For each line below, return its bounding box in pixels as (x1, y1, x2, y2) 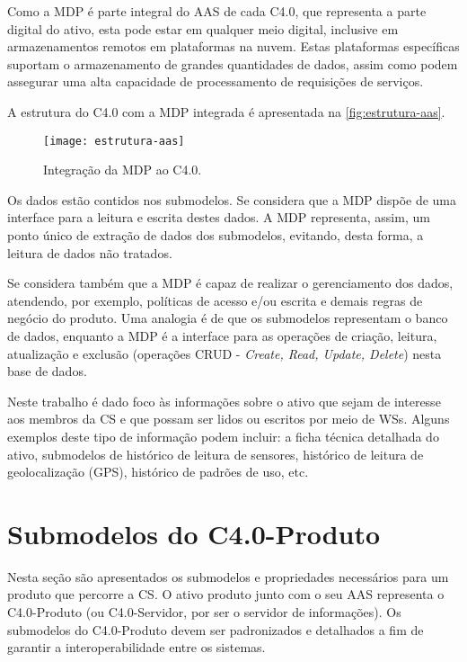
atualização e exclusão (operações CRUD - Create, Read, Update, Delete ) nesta (7, 344, 442, 362)
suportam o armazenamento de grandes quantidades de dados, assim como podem (7, 54, 458, 73)
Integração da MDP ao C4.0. (43, 160, 202, 179)
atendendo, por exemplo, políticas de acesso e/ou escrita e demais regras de (7, 291, 423, 309)
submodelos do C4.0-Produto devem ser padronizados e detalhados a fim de (7, 620, 424, 639)
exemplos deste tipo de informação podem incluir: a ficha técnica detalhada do (7, 426, 439, 445)
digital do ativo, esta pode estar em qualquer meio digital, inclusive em (7, 19, 399, 38)
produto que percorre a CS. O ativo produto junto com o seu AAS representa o (7, 585, 445, 604)
